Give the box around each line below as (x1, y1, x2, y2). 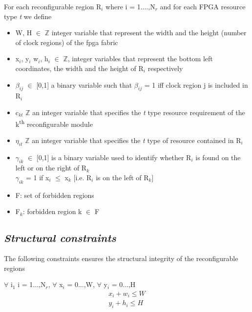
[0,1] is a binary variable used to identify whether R (36, 152, 191, 162)
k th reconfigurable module (15, 117, 93, 129)
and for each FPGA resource (160, 1, 246, 11)
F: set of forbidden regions (15, 190, 94, 200)
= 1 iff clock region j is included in (144, 79, 248, 90)
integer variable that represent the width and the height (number (51, 27, 247, 38)
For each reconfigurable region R (4, 1, 102, 11)
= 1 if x (26, 172, 49, 182)
